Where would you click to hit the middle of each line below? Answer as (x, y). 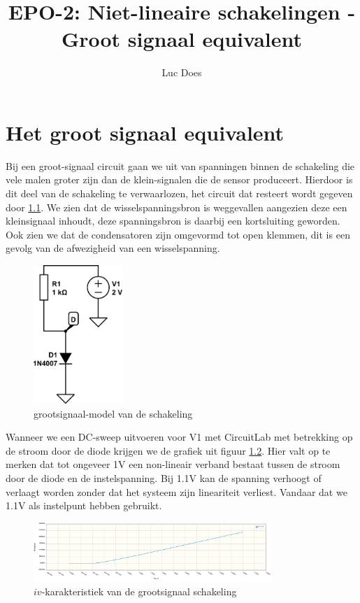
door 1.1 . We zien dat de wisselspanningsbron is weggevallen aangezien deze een (177, 207)
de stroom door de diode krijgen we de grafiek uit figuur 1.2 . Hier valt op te (168, 450)
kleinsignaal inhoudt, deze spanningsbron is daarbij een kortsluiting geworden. (173, 221)
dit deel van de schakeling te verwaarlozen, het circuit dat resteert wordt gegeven (179, 193)
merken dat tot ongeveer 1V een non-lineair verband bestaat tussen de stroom (173, 464)
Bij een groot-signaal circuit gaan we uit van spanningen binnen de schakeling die (180, 165)
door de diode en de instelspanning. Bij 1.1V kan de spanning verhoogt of (164, 478)
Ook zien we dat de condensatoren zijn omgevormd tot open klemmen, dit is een (178, 234)
